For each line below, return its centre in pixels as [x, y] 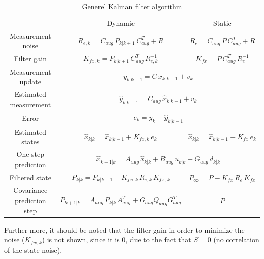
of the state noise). [33, 250]
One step [30, 154]
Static [222, 23]
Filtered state [30, 177]
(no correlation [236, 239]
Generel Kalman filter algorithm [132, 6]
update [30, 82]
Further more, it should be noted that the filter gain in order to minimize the [124, 229]
